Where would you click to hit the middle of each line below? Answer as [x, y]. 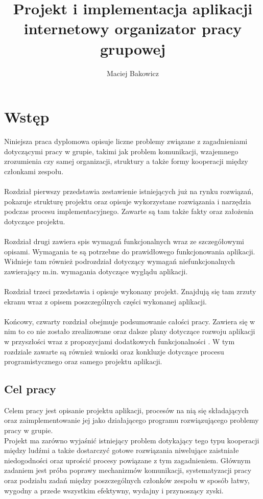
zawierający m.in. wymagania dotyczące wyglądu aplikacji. [96, 271]
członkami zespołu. [34, 171]
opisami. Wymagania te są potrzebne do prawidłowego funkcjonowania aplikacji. [130, 251]
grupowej [133, 48]
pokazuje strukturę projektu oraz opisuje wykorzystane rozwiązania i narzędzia [128, 201]
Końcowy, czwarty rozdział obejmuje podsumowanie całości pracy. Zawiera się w [130, 321]
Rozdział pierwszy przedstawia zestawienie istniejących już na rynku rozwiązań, [129, 191]
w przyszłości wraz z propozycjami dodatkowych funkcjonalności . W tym [119, 341]
